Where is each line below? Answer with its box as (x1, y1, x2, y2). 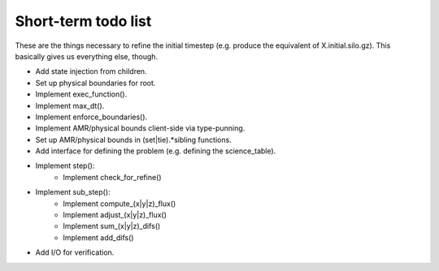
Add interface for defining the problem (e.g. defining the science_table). (35, 146, 276, 156)
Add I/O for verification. (35, 247, 115, 257)
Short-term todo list (15, 12, 152, 30)
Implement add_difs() (63, 232, 134, 243)
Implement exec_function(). (35, 89, 128, 99)
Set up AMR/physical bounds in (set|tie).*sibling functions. (35, 135, 232, 144)
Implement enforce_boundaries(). (35, 112, 148, 122)
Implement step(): (35, 161, 95, 170)
